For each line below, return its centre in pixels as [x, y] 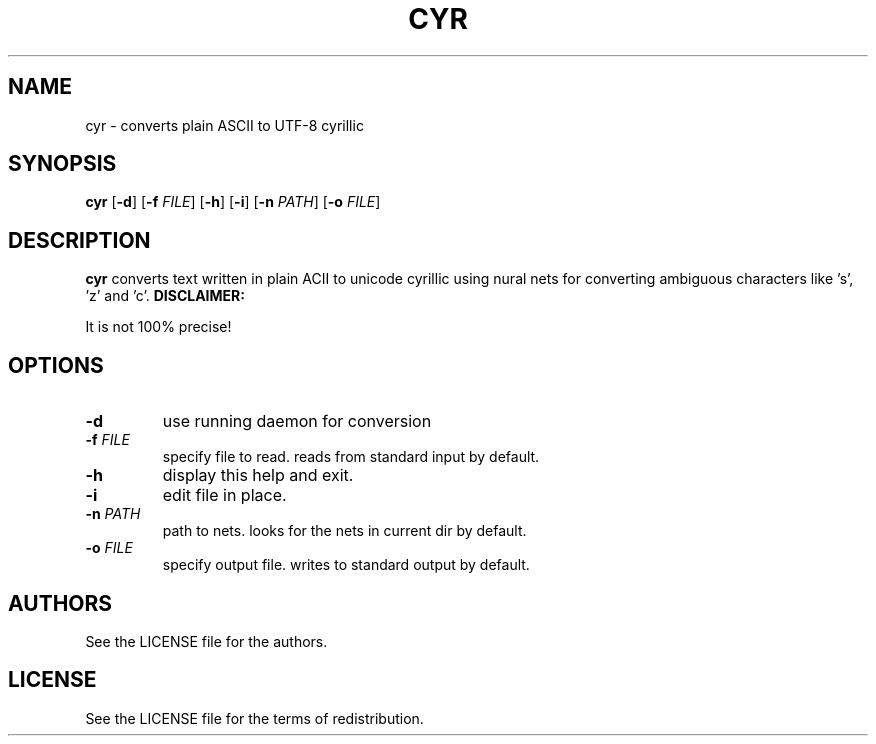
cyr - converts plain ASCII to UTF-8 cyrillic [224, 125]
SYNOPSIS [62, 164]
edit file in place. [224, 495]
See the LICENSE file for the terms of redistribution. [254, 718]
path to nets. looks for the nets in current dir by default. [344, 531]
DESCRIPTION [79, 240]
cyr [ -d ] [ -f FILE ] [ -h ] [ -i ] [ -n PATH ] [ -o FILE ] [233, 202]
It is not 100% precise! [158, 327]
